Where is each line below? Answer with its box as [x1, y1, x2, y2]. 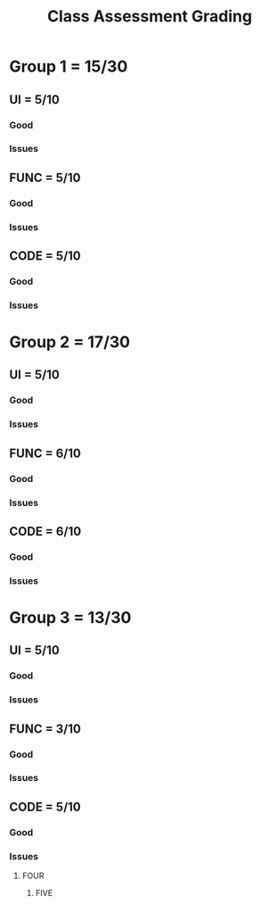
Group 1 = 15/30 [9, 56, 128, 77]
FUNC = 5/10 [9, 170, 81, 185]
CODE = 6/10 [9, 524, 82, 539]
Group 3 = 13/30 [9, 607, 132, 627]
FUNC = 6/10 [9, 445, 82, 461]
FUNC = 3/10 [9, 721, 82, 736]
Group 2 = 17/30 [9, 332, 131, 353]
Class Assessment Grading [47, 6, 252, 27]
